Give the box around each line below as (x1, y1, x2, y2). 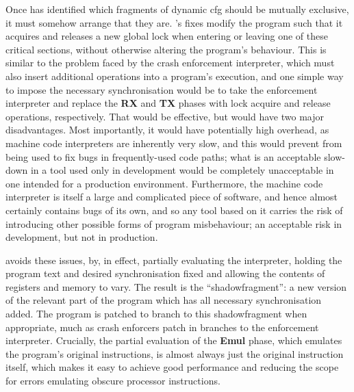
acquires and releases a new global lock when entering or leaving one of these (5, 29, 328, 43)
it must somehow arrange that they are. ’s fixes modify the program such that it (5, 15, 343, 29)
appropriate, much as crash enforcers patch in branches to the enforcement (5, 319, 319, 334)
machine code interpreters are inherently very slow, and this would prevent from (5, 135, 342, 150)
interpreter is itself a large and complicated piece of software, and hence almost (5, 190, 338, 204)
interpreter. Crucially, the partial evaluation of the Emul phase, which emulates (5, 333, 342, 348)
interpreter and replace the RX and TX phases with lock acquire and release (5, 96, 331, 110)
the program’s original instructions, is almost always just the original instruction (5, 346, 344, 361)
